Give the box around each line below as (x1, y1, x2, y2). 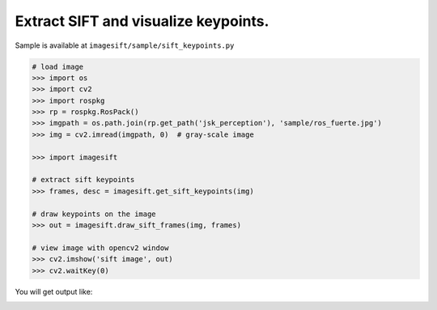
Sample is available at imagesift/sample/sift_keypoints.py (15, 40, 235, 50)
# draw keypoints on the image (32, 209, 157, 219)
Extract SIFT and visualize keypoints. (15, 12, 269, 30)
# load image (32, 62, 84, 71)
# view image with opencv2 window (32, 243, 169, 253)
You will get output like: (15, 287, 93, 296)
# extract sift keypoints (32, 175, 135, 185)
